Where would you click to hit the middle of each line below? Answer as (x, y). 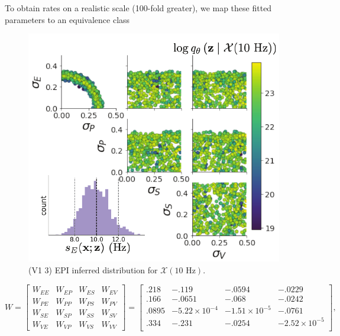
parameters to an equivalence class (67, 19)
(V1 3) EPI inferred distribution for (93, 270)
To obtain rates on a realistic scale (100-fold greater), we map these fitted (138, 8)
